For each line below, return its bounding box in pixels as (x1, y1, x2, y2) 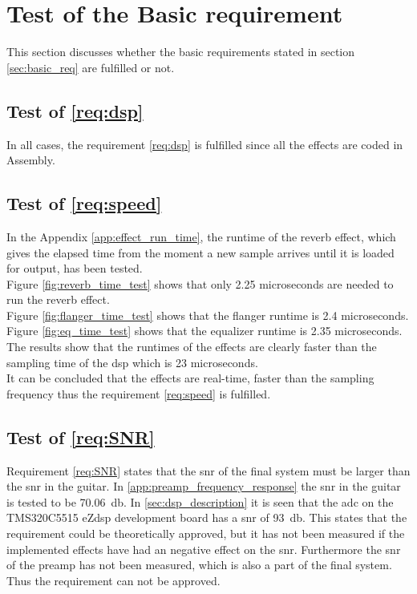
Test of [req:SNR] (6, 424, 155, 449)
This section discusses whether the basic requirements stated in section (6, 43, 355, 60)
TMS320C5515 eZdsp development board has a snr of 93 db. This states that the (6, 509, 407, 526)
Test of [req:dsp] (6, 98, 144, 123)
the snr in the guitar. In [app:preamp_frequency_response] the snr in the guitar (6, 478, 401, 495)
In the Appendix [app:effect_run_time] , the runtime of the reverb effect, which (6, 228, 396, 244)
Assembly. (6, 152, 55, 168)
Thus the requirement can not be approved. (6, 572, 221, 588)
